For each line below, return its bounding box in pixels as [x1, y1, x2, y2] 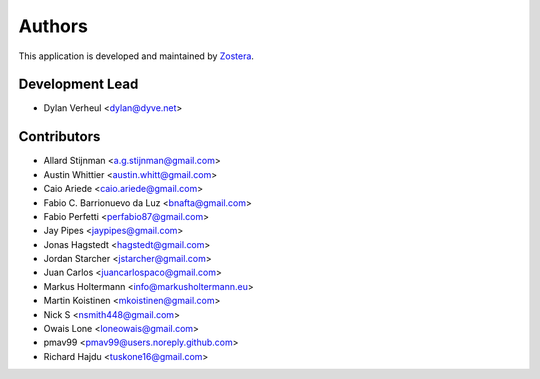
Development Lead [18, 76, 139, 93]
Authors [18, 15, 89, 37]
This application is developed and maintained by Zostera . [18, 50, 255, 62]
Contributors [18, 128, 101, 145]
